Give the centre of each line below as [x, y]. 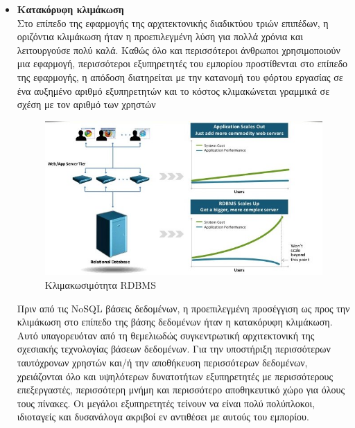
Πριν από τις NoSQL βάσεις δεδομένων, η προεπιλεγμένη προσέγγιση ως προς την [183, 308]
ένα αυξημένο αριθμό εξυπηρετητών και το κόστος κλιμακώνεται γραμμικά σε [173, 90]
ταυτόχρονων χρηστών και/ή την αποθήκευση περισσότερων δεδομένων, [162, 362]
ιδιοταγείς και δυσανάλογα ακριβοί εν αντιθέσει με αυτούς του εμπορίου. [163, 417]
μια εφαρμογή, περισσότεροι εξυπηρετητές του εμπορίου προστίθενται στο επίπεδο [182, 63]
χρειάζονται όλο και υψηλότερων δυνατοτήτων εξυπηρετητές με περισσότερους [175, 376]
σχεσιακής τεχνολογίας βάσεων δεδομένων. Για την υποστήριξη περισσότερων [174, 349]
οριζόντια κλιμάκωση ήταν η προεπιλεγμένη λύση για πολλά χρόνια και [160, 36]
